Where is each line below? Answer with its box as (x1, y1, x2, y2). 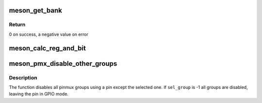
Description (9, 74, 37, 81)
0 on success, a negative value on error (9, 31, 88, 37)
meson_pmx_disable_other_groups (9, 59, 117, 68)
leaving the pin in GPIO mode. (9, 91, 69, 97)
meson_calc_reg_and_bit (9, 44, 86, 52)
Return (9, 21, 26, 28)
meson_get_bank (9, 6, 63, 15)
